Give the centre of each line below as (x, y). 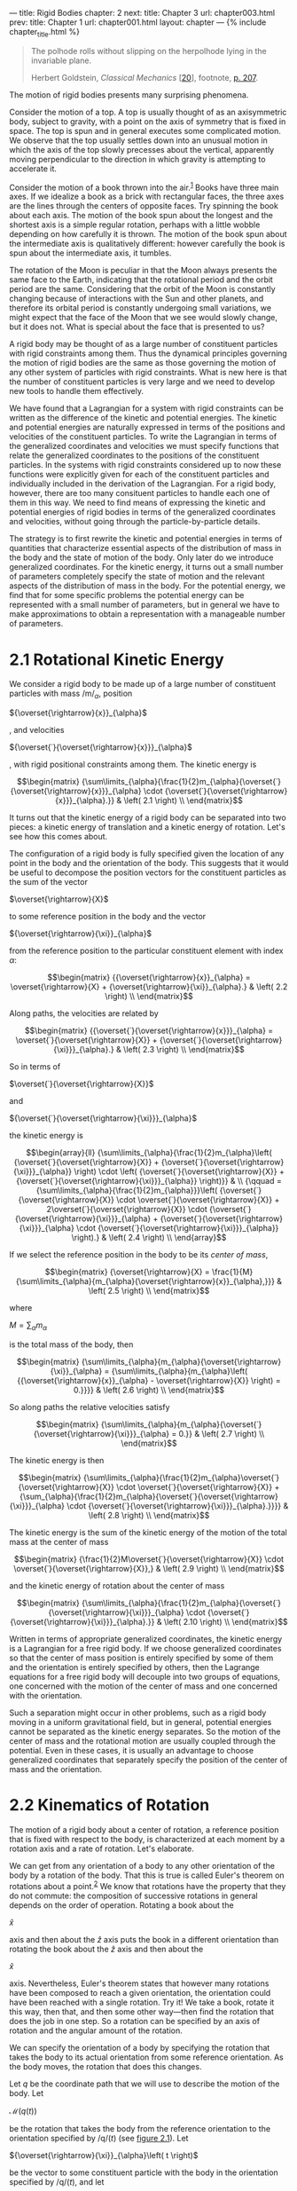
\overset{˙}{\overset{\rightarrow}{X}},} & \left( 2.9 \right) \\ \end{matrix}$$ (149, 1568)
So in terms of (35, 1067)
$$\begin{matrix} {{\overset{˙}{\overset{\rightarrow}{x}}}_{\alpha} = (149, 1031)
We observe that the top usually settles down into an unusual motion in (138, 140)
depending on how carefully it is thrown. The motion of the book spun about (148, 234)
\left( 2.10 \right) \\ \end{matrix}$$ (226, 1621)
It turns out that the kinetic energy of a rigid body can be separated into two (148, 818)
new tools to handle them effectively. (77, 391)
